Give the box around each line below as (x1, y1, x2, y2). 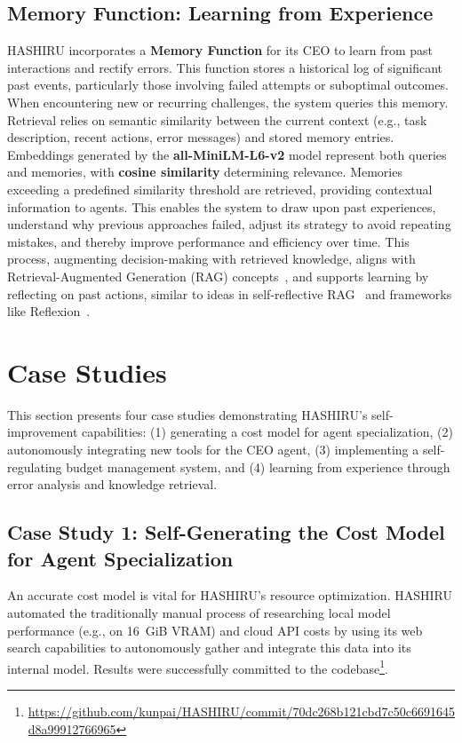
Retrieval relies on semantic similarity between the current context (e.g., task (7, 110, 427, 129)
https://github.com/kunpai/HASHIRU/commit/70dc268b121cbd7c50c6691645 (28, 702, 455, 721)
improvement (7, 423, 78, 441)
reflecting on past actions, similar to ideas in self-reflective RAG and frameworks (7, 284, 452, 303)
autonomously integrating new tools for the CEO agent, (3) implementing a (7, 440, 419, 459)
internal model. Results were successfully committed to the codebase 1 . (7, 656, 388, 677)
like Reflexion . (7, 302, 91, 320)
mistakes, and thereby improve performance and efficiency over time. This (7, 232, 410, 250)
